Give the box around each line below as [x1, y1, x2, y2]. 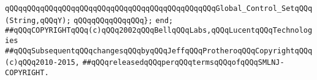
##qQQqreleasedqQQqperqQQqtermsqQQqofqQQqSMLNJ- [82, 58, 285, 67]
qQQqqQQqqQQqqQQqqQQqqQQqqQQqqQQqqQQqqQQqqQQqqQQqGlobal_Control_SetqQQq [5, 4, 313, 13]
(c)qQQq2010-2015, [5, 58, 80, 67]
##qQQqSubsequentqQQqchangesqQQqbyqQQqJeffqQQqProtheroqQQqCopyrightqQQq [5, 46, 313, 55]
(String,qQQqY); [5, 16, 71, 25]
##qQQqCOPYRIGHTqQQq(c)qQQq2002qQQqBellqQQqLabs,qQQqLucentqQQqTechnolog [5, 26, 313, 35]
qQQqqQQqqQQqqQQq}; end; [74, 16, 174, 25]
